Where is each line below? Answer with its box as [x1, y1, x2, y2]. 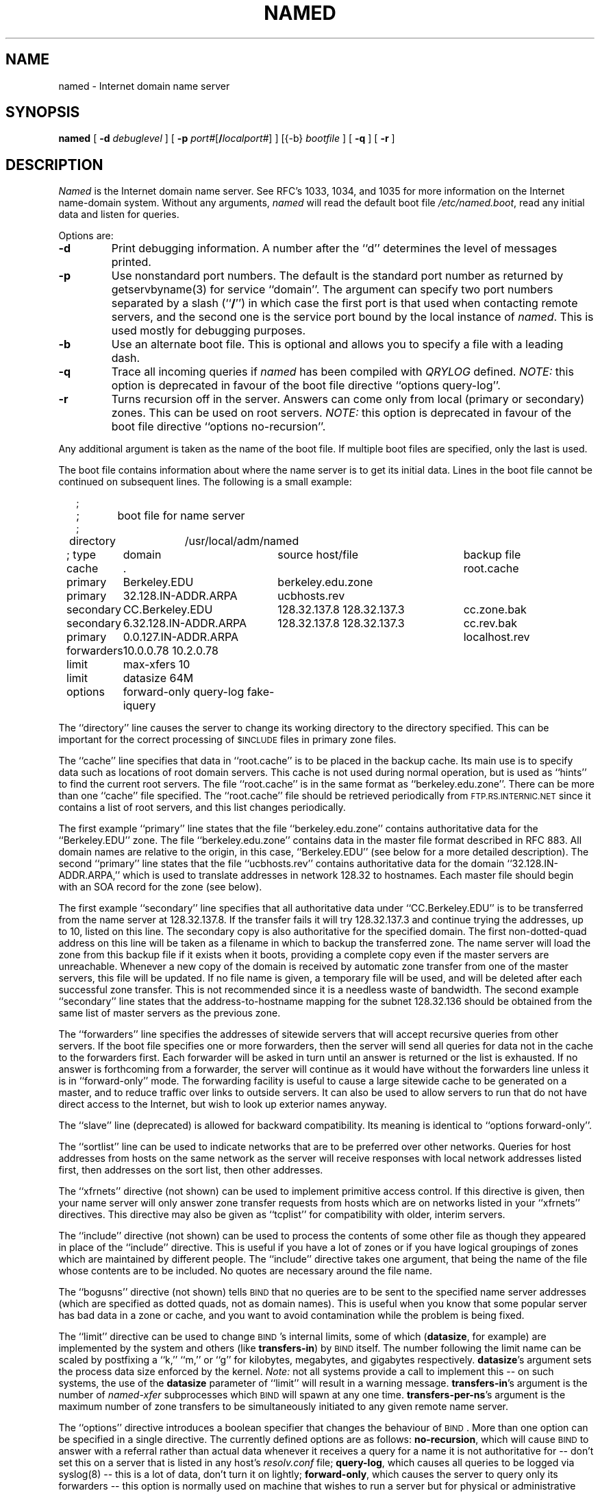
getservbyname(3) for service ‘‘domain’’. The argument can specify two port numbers [111, 282, 553, 297]
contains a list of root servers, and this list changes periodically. [58, 801, 346, 814]
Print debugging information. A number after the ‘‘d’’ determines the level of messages [111, 241, 558, 256]
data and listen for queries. [58, 208, 179, 221]
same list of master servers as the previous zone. [58, 1007, 281, 1019]
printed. [111, 255, 151, 269]
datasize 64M [123, 671, 194, 685]
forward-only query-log [123, 685, 245, 699]
